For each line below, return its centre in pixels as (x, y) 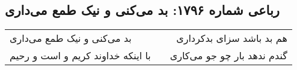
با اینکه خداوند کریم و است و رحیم (80, 56)
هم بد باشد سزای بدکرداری (232, 38)
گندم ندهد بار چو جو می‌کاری (228, 56)
